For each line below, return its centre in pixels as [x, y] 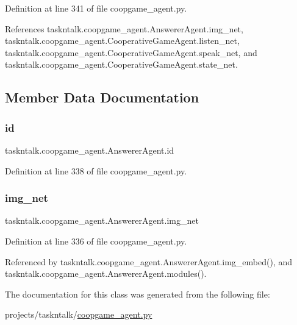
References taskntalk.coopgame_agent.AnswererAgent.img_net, [124, 28]
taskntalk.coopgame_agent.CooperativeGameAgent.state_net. [121, 64]
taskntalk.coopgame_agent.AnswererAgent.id [90, 150]
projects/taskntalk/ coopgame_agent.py [79, 314]
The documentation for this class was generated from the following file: [138, 294]
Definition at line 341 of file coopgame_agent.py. [96, 8]
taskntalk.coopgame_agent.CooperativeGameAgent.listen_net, [122, 41]
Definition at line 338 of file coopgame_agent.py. [96, 170]
